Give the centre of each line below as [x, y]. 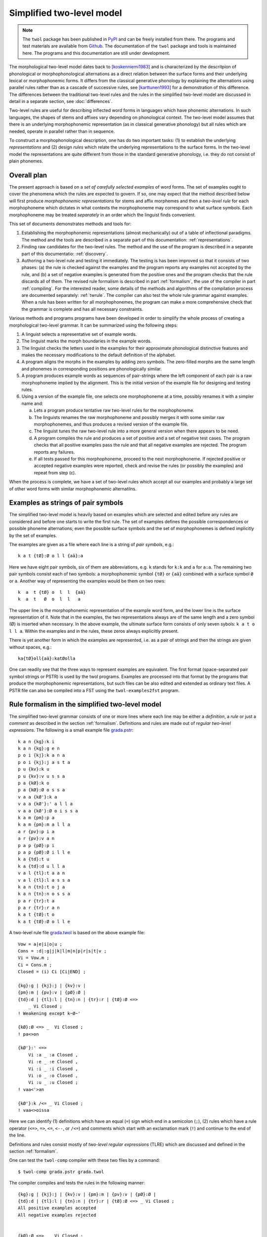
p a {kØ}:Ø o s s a [42, 790]
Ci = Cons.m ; [35, 965]
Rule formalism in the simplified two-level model [85, 704]
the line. [17, 1135]
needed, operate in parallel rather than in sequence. [62, 131]
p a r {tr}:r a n [39, 908]
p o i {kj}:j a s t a [44, 762]
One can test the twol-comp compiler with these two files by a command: [85, 1160]
